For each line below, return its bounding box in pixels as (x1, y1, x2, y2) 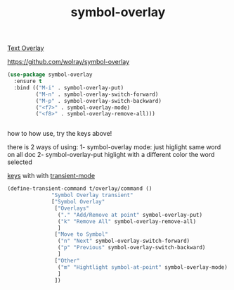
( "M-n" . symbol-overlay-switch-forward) (35, 91, 159, 98)
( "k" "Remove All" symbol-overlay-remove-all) (57, 217, 197, 225)
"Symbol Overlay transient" (51, 191, 134, 199)
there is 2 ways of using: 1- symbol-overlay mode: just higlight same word (7, 143, 221, 151)
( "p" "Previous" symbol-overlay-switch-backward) (57, 244, 206, 251)
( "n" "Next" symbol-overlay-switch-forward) (57, 237, 190, 245)
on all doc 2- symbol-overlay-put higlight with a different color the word (7, 151, 215, 159)
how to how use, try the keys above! (7, 130, 112, 138)
